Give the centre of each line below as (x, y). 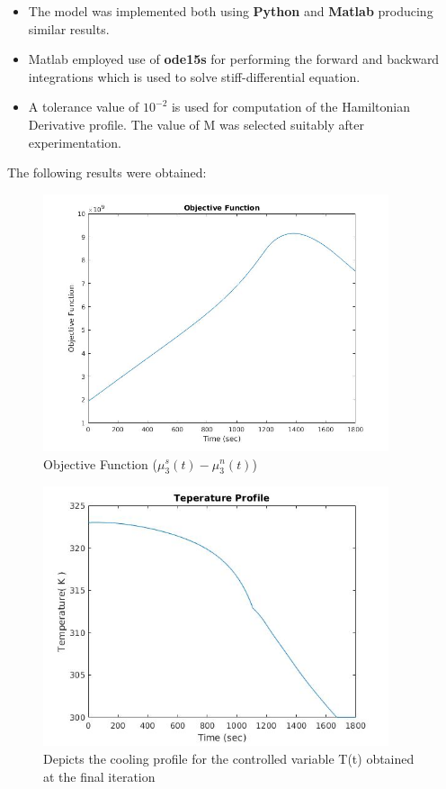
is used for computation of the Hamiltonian (291, 107)
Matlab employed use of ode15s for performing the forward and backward (234, 59)
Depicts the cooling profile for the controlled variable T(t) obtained (229, 758)
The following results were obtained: (107, 172)
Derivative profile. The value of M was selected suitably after (196, 124)
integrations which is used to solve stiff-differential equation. (194, 76)
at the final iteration (99, 776)
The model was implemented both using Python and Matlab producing (231, 11)
